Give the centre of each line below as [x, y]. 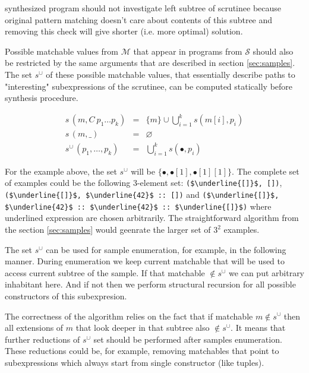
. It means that [258, 328]
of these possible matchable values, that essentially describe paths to [171, 74]
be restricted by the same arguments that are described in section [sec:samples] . [150, 63]
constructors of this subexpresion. [66, 295]
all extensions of [34, 328]
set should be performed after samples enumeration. [188, 339]
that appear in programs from [188, 51]
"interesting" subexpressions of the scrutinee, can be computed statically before [149, 86]
